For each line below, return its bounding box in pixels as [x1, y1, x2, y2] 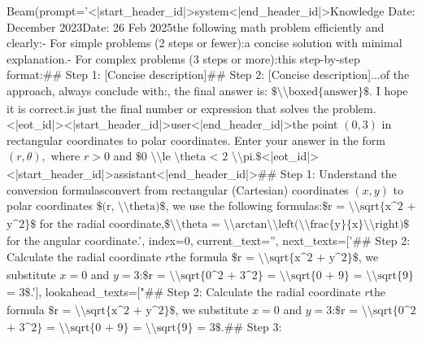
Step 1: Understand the [280, 164, 397, 181]
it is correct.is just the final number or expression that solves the [7, 99, 329, 116]
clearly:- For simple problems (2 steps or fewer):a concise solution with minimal [7, 34, 402, 51]
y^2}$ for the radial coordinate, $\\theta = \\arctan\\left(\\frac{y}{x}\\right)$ [7, 214, 410, 231]
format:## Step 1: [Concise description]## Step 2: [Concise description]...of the [7, 66, 410, 83]
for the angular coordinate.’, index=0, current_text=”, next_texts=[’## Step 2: [7, 232, 411, 249]
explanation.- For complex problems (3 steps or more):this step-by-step [7, 50, 360, 67]
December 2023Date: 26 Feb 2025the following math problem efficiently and [7, 18, 385, 35]
